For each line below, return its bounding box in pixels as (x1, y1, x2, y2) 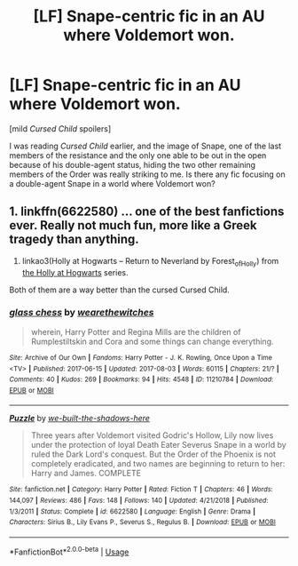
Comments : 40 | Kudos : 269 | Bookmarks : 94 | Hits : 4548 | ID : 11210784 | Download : (9, 375, 274, 384)
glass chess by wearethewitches (9, 307, 154, 319)
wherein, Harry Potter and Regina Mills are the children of (30, 326, 241, 337)
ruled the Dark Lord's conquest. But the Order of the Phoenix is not (30, 449, 277, 459)
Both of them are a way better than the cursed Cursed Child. (9, 284, 231, 295)
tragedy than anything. (9, 232, 139, 247)
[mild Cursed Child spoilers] (9, 123, 112, 134)
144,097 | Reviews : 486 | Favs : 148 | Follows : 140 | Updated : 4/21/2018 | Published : (9, 496, 269, 506)
